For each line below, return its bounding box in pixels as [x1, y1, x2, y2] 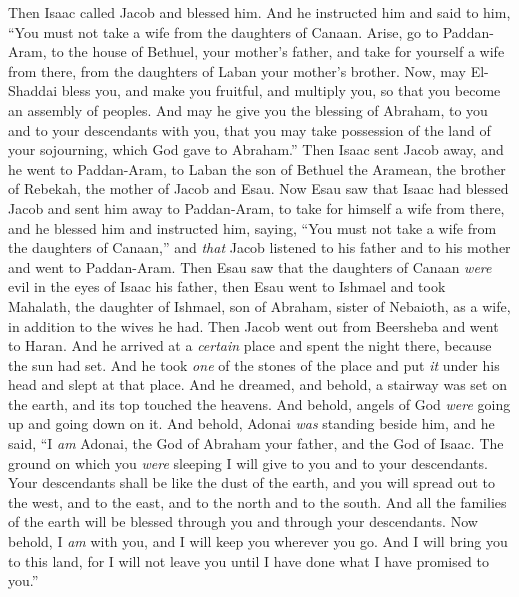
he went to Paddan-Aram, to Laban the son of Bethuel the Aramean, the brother [8, 158, 506, 179]
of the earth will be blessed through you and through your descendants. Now [8, 511, 478, 532]
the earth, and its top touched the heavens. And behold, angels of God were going [8, 393, 511, 414]
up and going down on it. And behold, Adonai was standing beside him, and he [8, 413, 495, 434]
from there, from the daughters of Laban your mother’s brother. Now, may [8, 60, 467, 81]
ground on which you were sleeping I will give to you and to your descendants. [8, 452, 488, 473]
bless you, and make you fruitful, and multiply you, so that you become [61, 80, 501, 101]
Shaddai [8, 80, 58, 101]
